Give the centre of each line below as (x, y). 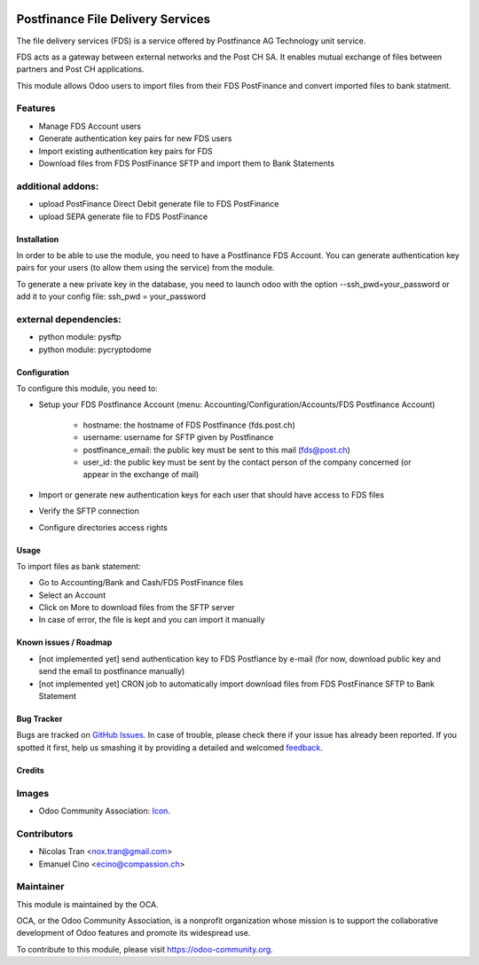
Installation (38, 239)
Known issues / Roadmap (64, 642)
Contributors (45, 834)
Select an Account (72, 595)
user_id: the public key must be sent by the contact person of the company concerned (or (247, 462)
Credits (30, 770)
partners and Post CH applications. (80, 69)
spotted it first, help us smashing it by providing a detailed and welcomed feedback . (170, 747)
